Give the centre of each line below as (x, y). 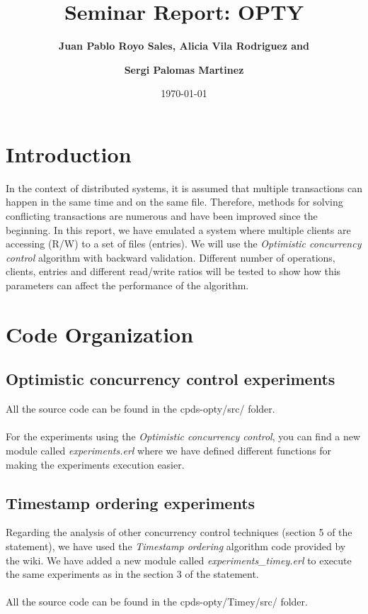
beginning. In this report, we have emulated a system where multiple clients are (178, 229)
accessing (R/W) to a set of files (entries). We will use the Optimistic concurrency (184, 244)
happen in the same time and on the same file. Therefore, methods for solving (174, 202)
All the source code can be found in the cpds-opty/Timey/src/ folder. (157, 602)
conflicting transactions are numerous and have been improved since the (162, 216)
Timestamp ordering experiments (131, 502)
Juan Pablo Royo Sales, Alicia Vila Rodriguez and (184, 46)
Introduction (69, 153)
